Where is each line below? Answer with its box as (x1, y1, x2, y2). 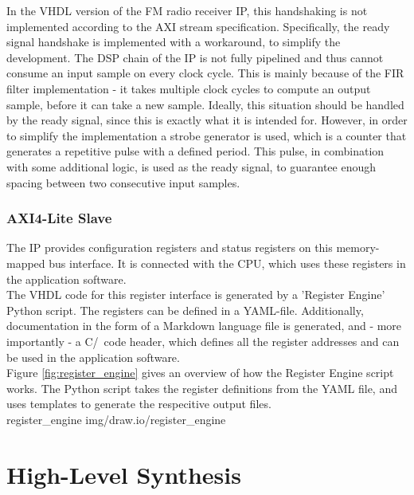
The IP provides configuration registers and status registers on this (6, 239, 333, 256)
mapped (6, 254, 45, 271)
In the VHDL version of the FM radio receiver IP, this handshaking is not (6, 2, 368, 18)
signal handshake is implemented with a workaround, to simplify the (6, 33, 341, 50)
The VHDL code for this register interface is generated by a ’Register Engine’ (6, 286, 385, 303)
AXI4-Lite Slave (6, 208, 112, 228)
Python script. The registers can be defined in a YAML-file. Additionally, (6, 301, 364, 318)
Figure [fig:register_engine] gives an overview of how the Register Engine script (6, 364, 394, 381)
